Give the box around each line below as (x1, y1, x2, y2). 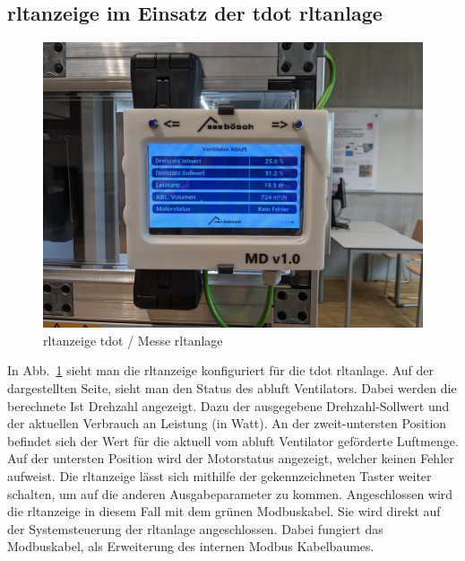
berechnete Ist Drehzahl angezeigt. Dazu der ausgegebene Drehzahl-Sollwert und (7, 396, 450, 415)
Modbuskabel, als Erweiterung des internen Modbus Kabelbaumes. (7, 537, 375, 556)
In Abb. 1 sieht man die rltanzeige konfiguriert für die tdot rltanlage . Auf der (7, 361, 435, 380)
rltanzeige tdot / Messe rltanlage (43, 330, 223, 349)
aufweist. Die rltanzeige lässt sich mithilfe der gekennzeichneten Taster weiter (7, 466, 432, 485)
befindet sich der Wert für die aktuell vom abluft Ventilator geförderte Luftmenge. (7, 431, 459, 450)
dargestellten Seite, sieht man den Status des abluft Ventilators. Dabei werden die (7, 378, 457, 397)
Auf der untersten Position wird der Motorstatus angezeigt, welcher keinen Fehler (7, 449, 454, 468)
